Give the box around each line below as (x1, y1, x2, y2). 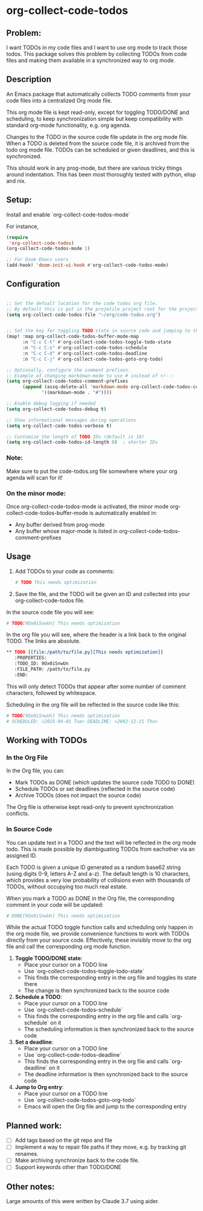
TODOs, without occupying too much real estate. (6, 883, 128, 890)
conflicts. (6, 810, 30, 817)
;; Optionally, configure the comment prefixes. (6, 367, 131, 373)
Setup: (6, 195, 32, 205)
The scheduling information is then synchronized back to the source (24, 1025, 195, 1033)
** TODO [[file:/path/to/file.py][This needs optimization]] (6, 649, 164, 656)
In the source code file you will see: (6, 608, 95, 616)
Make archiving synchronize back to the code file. (14, 1156, 140, 1164)
